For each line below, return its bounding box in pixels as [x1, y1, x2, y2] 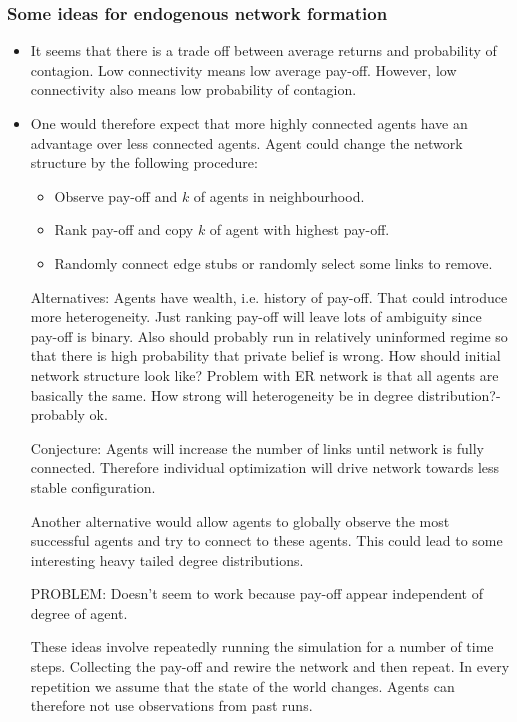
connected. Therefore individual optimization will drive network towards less [30, 457, 500, 478]
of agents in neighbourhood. [193, 185, 365, 206]
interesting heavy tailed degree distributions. [30, 549, 304, 570]
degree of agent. [30, 602, 128, 623]
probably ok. [30, 404, 108, 425]
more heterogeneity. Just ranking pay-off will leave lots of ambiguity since [30, 306, 482, 327]
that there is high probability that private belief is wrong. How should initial [30, 345, 501, 366]
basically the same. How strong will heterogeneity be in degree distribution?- [30, 384, 501, 405]
